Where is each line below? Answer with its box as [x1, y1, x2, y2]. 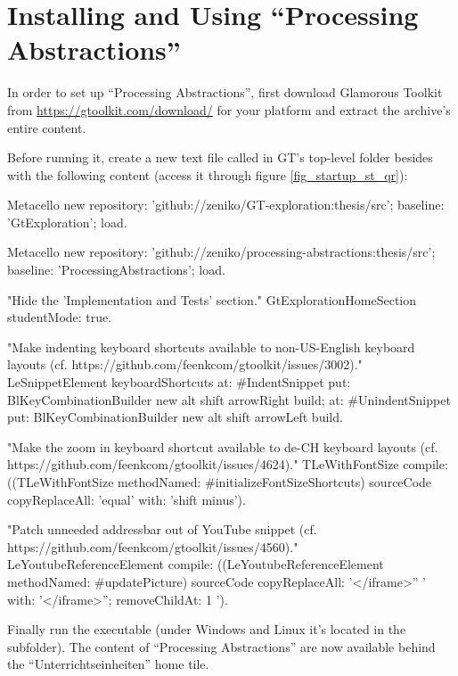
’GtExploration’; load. [7, 212, 127, 231]
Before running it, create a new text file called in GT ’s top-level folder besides [7, 148, 433, 167]
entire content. [7, 118, 86, 136]
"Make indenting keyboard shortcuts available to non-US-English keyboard [7, 337, 415, 356]
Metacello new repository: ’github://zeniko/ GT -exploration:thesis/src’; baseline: [7, 195, 445, 214]
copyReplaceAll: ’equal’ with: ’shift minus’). [7, 490, 246, 508]
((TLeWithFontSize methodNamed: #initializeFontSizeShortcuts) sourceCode [7, 473, 432, 491]
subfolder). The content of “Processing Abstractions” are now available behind [7, 637, 436, 655]
